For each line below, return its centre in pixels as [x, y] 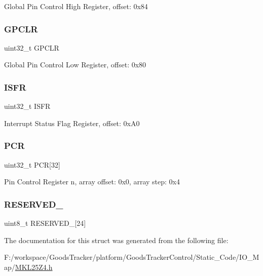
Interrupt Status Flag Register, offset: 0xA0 [72, 123]
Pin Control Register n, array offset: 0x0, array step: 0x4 [92, 182]
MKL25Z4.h [34, 267]
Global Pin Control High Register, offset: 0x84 [76, 6]
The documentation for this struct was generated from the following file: [116, 240]
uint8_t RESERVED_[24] [45, 223]
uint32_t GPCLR [32, 47]
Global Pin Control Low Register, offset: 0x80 [75, 65]
